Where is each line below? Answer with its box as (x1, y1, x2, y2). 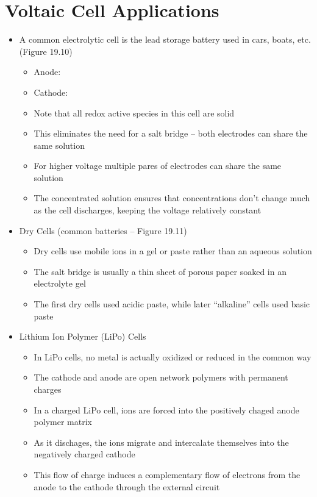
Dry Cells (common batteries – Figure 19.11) (19, 224, 187, 237)
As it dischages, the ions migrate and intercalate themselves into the (34, 435, 289, 448)
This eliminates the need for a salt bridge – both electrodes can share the (34, 127, 308, 140)
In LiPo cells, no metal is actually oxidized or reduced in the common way (34, 350, 312, 363)
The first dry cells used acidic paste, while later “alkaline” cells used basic (34, 298, 310, 310)
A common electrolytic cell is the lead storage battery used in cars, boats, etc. (19, 33, 311, 46)
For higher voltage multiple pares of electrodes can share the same (34, 159, 282, 172)
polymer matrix (34, 415, 92, 428)
